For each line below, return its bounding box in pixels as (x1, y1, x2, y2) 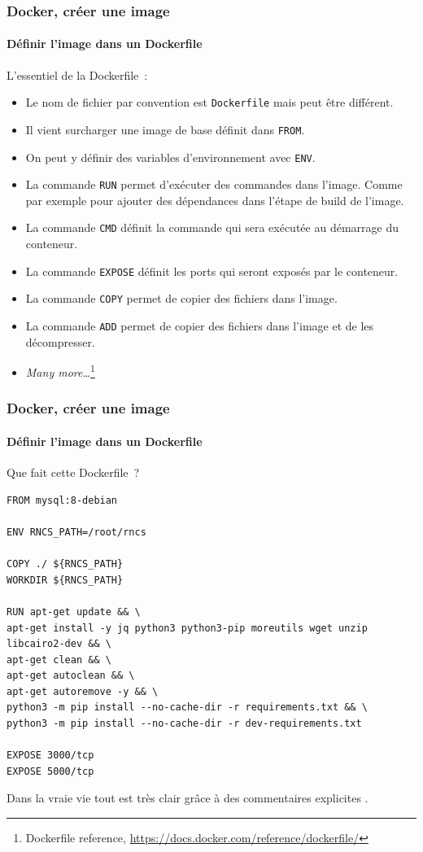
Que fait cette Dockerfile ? (7, 464, 140, 481)
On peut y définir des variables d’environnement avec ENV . (25, 148, 316, 165)
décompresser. (25, 333, 95, 350)
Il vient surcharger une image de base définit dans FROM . (25, 120, 305, 138)
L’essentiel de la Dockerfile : (7, 66, 148, 83)
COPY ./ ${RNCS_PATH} (7, 558, 124, 570)
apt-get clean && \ (7, 653, 111, 666)
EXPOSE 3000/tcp (7, 749, 94, 762)
